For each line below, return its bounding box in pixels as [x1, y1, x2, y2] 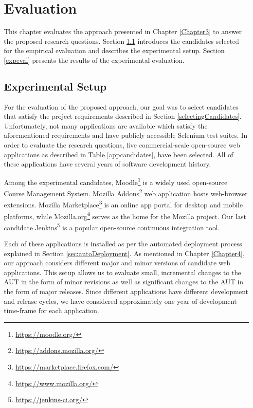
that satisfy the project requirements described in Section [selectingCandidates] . [4, 111, 242, 121]
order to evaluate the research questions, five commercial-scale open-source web [4, 140, 240, 150]
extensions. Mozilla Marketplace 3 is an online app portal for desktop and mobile [4, 198, 243, 210]
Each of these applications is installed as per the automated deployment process [4, 239, 242, 249]
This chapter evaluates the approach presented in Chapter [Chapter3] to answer [4, 26, 242, 37]
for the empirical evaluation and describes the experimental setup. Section [4, 45, 225, 56]
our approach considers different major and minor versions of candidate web [4, 258, 231, 268]
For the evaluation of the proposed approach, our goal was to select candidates [4, 101, 238, 111]
